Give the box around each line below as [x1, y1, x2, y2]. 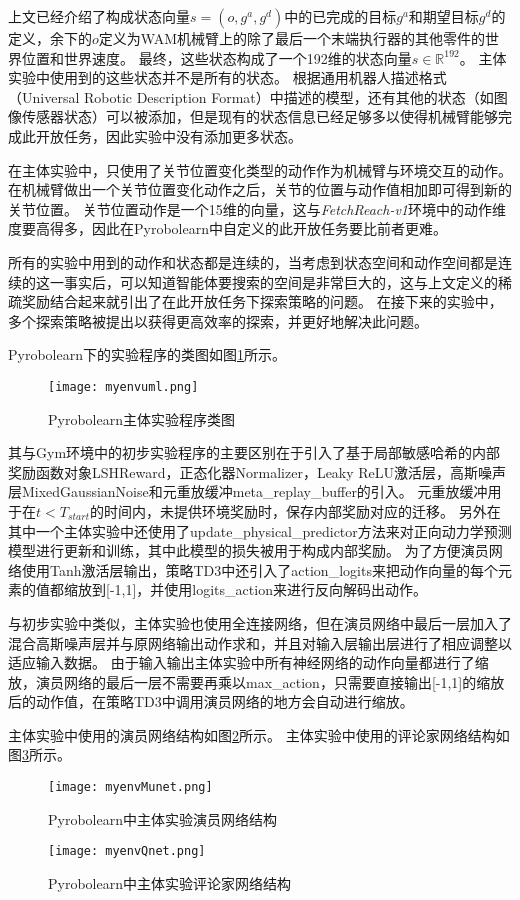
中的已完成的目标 [284, 6, 397, 26]
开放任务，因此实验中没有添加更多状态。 [35, 125, 302, 146]
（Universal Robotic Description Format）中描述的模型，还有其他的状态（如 [8, 86, 494, 107]
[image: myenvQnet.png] [48, 844, 206, 859]
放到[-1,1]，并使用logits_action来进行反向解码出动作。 [77, 579, 427, 600]
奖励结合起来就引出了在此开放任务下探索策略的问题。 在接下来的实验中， [21, 291, 503, 312]
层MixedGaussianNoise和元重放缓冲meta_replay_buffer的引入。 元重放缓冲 [8, 481, 488, 502]
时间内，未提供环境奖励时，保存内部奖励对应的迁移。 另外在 [103, 500, 501, 521]
